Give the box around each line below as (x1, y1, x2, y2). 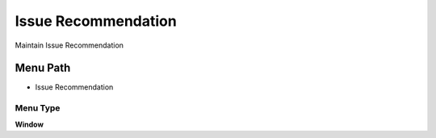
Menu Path (15, 61, 71, 75)
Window (15, 119, 44, 129)
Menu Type (15, 102, 61, 114)
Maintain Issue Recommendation (15, 40, 124, 50)
